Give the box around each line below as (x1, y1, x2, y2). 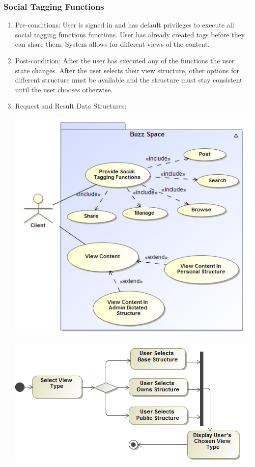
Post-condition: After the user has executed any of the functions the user (15, 55, 235, 65)
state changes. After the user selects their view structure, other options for (15, 65, 239, 75)
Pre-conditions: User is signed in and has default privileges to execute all (15, 20, 234, 30)
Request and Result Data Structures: (15, 101, 127, 111)
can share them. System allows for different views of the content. (15, 39, 210, 49)
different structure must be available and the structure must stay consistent (15, 75, 243, 85)
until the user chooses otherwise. (15, 84, 113, 94)
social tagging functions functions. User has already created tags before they (15, 29, 245, 39)
